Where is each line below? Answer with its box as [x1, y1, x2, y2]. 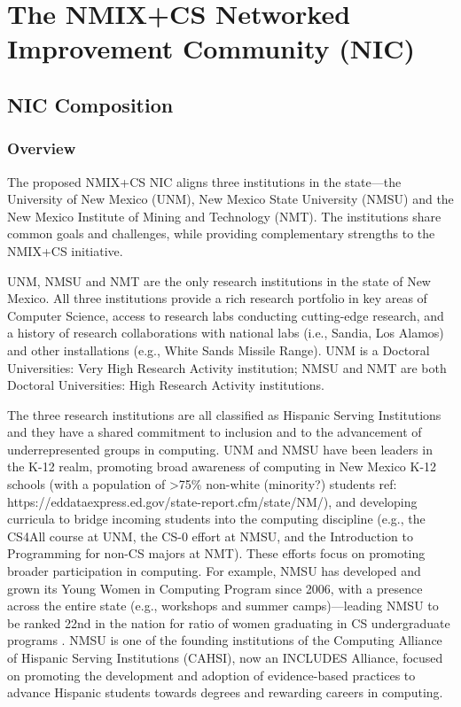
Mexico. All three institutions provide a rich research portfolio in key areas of [7, 289, 427, 307]
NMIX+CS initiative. [7, 241, 123, 260]
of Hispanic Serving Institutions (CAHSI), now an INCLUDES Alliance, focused [7, 649, 443, 666]
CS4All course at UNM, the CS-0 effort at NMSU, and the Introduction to [7, 526, 413, 545]
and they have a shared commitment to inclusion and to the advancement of [7, 423, 422, 441]
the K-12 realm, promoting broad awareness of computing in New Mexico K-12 [7, 457, 437, 476]
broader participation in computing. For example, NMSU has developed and [7, 562, 421, 580]
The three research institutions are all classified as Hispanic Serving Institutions [7, 405, 441, 423]
